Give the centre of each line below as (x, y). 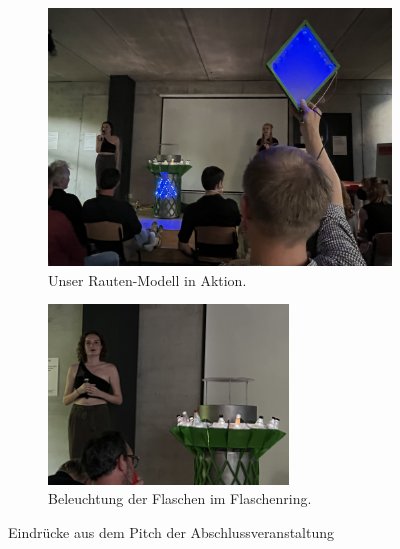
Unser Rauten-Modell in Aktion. (147, 279)
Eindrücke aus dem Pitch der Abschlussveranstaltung (171, 531)
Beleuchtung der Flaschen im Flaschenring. (180, 498)
